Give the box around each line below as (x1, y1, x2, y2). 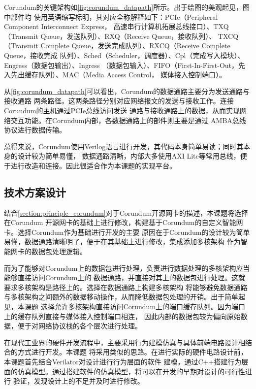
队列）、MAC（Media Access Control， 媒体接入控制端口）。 (38, 69, 226, 80)
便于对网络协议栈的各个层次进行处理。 (17, 321, 142, 331)
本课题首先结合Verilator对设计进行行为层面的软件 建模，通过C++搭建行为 (4, 357, 242, 367)
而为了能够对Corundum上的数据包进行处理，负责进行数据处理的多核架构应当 (4, 262, 250, 273)
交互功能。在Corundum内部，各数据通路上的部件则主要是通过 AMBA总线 (10, 115, 246, 125)
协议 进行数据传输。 (4, 125, 66, 135)
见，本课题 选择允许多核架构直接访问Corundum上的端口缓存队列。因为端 (4, 301, 239, 312)
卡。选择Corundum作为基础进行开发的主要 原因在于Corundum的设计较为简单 (4, 227, 250, 237)
